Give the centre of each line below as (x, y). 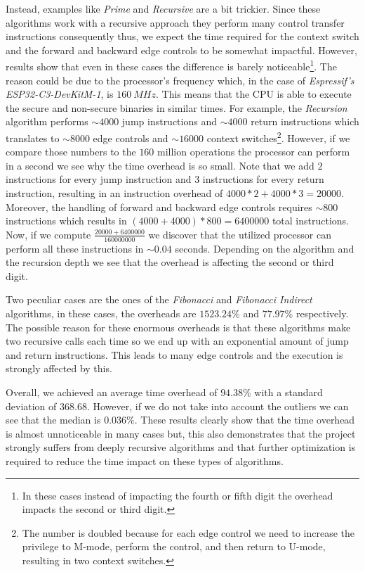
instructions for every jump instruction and (99, 179)
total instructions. (311, 221)
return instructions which (305, 121)
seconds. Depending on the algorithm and (265, 248)
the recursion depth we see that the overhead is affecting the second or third (170, 262)
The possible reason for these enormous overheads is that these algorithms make (178, 327)
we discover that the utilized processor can (240, 234)
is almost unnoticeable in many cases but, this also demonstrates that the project (181, 433)
